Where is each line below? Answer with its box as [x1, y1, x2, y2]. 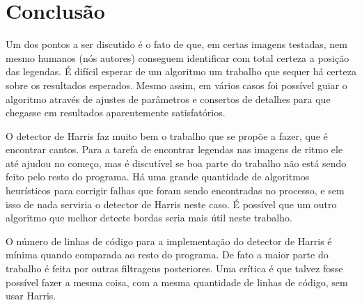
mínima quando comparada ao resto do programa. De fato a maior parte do [6, 247, 329, 262]
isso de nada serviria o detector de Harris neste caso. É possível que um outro [6, 196, 337, 211]
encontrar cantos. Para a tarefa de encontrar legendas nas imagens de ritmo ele [6, 142, 343, 157]
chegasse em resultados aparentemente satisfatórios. [6, 105, 226, 120]
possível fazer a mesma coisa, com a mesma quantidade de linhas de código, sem [6, 274, 348, 289]
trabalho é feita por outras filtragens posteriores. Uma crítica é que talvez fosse [6, 261, 343, 276]
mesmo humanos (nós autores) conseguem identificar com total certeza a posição [6, 50, 349, 65]
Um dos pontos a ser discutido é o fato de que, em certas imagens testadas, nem [6, 37, 347, 52]
